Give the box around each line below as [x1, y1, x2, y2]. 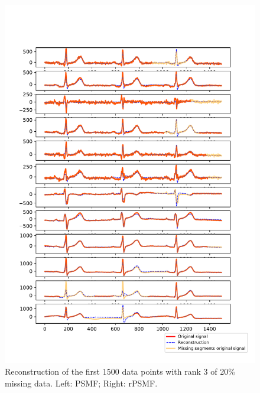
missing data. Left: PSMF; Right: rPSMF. [5, 376, 158, 389]
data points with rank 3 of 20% [122, 365, 235, 377]
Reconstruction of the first [5, 365, 100, 377]
